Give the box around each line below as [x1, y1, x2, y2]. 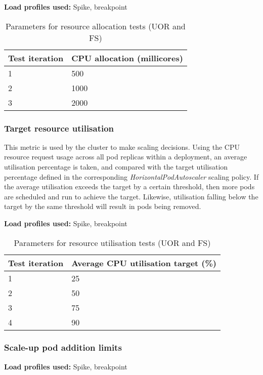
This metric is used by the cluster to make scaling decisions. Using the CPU [4, 141, 240, 152]
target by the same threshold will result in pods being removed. [4, 201, 201, 212]
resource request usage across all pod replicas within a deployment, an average [4, 151, 247, 162]
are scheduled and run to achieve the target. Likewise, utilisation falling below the [4, 191, 258, 201]
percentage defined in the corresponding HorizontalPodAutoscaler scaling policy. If [4, 171, 259, 182]
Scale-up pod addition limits [4, 341, 122, 354]
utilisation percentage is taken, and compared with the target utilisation [4, 161, 228, 172]
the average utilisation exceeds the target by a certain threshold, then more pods [4, 181, 255, 192]
